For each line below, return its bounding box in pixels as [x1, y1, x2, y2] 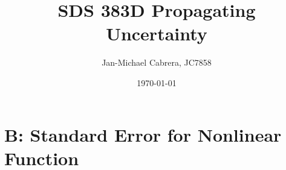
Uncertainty [106, 21, 207, 46]
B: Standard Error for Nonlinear [4, 122, 282, 146]
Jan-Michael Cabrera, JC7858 [102, 56, 212, 69]
